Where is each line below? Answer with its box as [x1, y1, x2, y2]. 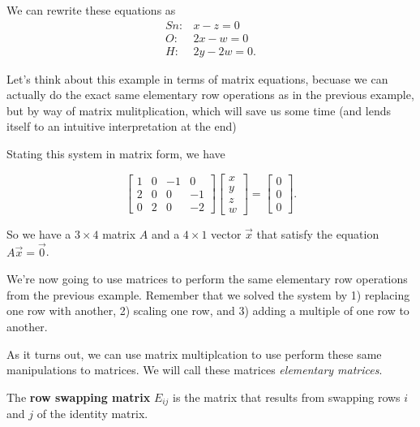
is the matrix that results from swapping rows [173, 388, 401, 405]
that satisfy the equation [256, 225, 379, 242]
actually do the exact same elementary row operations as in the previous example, [6, 86, 414, 103]
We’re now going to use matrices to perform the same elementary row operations [6, 270, 408, 287]
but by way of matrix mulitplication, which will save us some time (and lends [6, 101, 391, 119]
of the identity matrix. [36, 405, 148, 422]
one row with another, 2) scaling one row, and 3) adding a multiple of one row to [6, 302, 409, 319]
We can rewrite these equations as [6, 2, 176, 18]
